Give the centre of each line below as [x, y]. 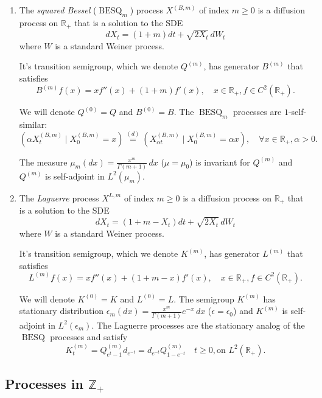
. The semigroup [204, 298]
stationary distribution [61, 311]
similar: [33, 124]
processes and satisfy [89, 337]
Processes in [44, 384]
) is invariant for [220, 162]
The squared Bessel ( [58, 10]
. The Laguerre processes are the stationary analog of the [198, 325]
